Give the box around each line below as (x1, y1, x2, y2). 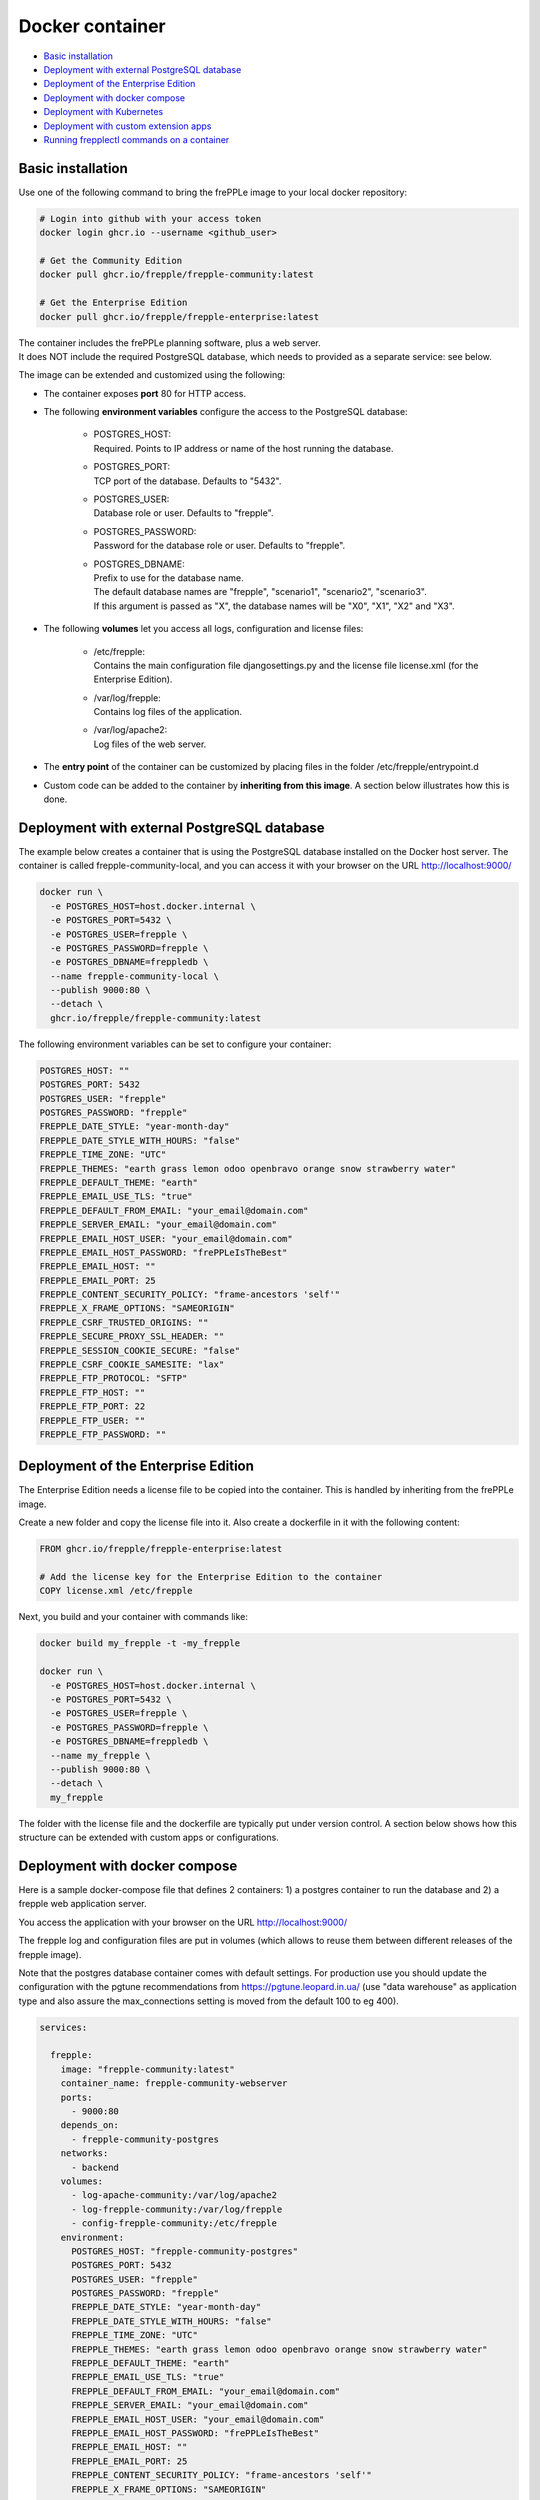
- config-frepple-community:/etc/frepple (71, 2218, 277, 2229)
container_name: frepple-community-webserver (60, 2078, 288, 2089)
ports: (60, 2091, 93, 2103)
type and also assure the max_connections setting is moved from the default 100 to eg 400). (18, 1995, 399, 2007)
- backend (71, 2161, 120, 2173)
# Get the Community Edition (39, 255, 183, 266)
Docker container (18, 15, 167, 37)
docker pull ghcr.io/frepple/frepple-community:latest (39, 269, 314, 280)
